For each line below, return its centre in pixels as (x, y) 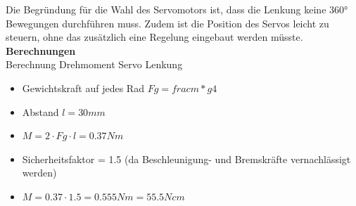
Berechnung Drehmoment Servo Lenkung (94, 64)
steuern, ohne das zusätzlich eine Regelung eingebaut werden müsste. (154, 37)
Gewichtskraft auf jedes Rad (83, 88)
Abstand (40, 111)
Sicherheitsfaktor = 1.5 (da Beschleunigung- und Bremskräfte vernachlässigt (186, 159)
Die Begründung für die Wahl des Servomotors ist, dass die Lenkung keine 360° (177, 9)
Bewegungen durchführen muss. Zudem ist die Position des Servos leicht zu (167, 23)
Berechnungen (41, 50)
